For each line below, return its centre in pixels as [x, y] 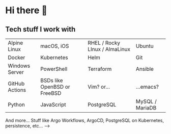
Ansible [145, 69]
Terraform [99, 69]
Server [16, 72]
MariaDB [146, 108]
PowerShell [54, 69]
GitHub [16, 84]
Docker [17, 57]
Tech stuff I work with [40, 29]
